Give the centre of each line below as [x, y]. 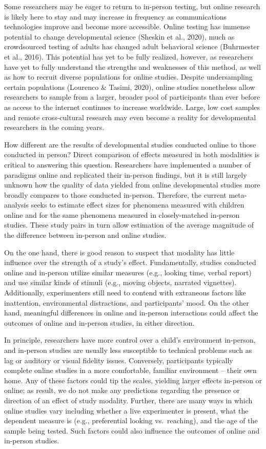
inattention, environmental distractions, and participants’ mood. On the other [127, 302]
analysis [16, 205]
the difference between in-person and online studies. [85, 235]
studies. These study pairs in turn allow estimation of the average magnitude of [129, 225]
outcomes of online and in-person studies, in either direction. [99, 322]
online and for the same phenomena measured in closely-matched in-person [122, 214]
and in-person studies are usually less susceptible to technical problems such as [128, 350]
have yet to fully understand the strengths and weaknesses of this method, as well [132, 67]
